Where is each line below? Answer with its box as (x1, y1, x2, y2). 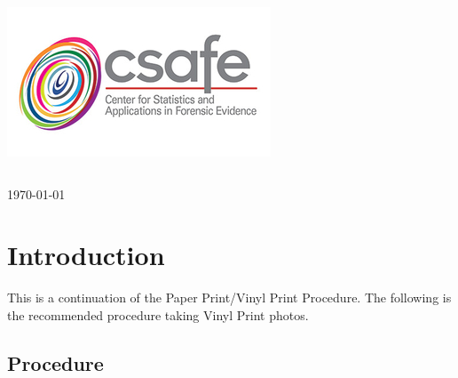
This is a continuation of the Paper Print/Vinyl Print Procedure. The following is (7, 288, 452, 307)
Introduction (7, 237, 165, 273)
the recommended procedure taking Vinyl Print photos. (7, 305, 309, 324)
